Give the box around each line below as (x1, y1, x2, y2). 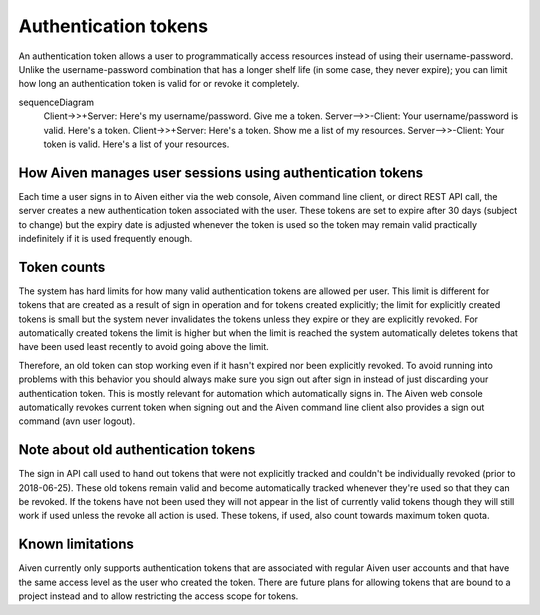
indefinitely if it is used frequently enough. (18, 232, 193, 244)
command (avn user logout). (18, 415, 136, 427)
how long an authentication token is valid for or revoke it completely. (18, 78, 300, 90)
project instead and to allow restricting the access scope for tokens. (18, 590, 299, 602)
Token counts (18, 258, 106, 275)
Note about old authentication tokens (18, 441, 256, 459)
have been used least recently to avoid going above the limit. (18, 341, 269, 353)
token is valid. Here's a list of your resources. (43, 138, 230, 150)
